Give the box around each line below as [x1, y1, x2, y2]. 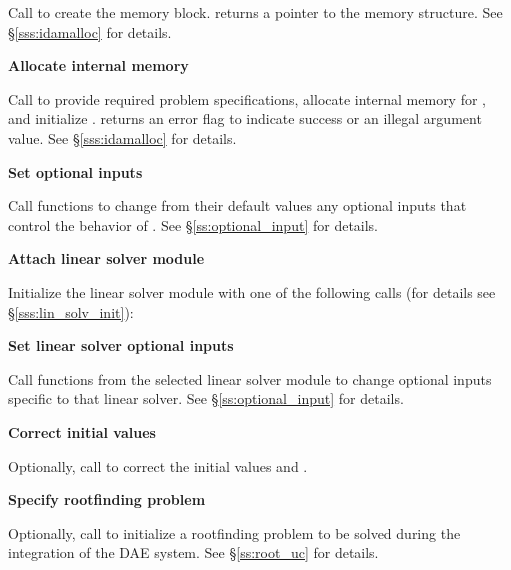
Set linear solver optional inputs [8, 335, 234, 356]
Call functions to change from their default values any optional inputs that [8, 195, 467, 216]
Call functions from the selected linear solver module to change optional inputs [8, 368, 492, 389]
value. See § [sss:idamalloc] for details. [8, 127, 237, 148]
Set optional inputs [8, 161, 143, 182]
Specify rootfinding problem [8, 489, 206, 510]
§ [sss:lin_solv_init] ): [8, 301, 134, 322]
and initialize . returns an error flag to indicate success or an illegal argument [8, 108, 482, 129]
